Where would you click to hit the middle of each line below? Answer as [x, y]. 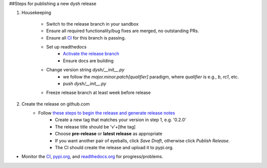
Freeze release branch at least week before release [98, 93]
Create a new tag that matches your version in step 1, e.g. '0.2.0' [121, 120]
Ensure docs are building [88, 61]
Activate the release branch [91, 54]
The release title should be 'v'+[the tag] [95, 126]
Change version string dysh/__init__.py [85, 70]
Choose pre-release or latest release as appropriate [109, 134]
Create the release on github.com [56, 104]
